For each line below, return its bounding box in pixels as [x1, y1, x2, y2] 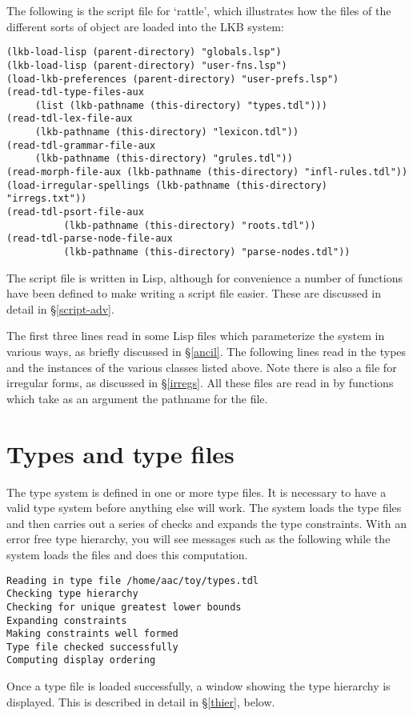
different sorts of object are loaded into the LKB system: [6, 18, 284, 34]
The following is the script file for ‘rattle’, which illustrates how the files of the [6, 2, 391, 18]
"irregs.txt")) [6, 193, 87, 205]
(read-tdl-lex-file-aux [6, 113, 133, 125]
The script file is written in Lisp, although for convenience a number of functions [6, 269, 403, 286]
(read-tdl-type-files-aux [6, 86, 144, 98]
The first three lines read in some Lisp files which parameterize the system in [6, 327, 385, 344]
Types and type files [6, 437, 235, 470]
